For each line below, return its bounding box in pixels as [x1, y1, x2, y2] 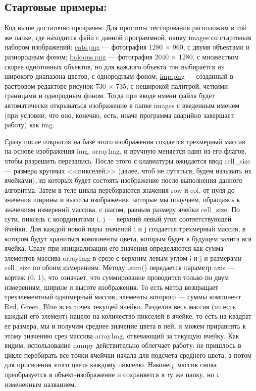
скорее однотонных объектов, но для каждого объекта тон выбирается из [4, 61, 224, 71]
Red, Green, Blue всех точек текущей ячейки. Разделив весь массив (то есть [4, 301, 236, 311]
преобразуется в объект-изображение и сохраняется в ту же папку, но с [4, 369, 220, 379]
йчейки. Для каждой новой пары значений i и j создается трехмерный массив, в [4, 223, 246, 234]
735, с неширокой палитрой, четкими [115, 80, 228, 91]
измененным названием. [4, 379, 77, 389]
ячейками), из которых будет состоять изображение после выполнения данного [4, 175, 243, 185]
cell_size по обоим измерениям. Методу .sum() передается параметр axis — [4, 262, 235, 273]
